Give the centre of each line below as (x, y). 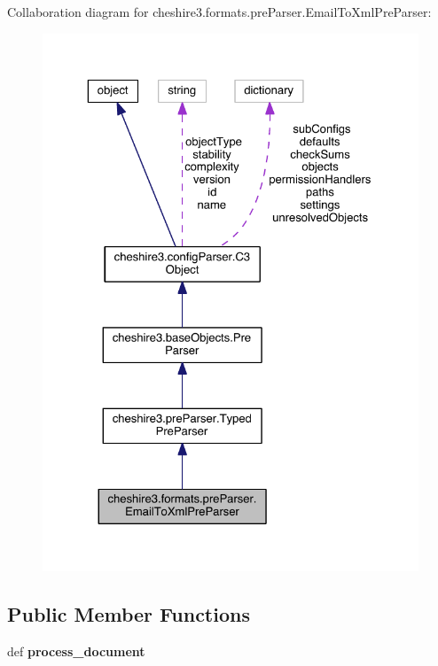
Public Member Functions (129, 613)
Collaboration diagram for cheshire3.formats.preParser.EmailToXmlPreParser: (219, 12)
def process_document (76, 651)
